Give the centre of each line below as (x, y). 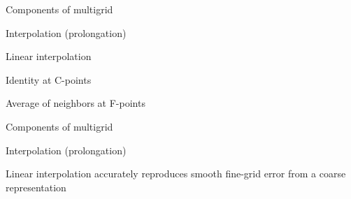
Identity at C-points (49, 79)
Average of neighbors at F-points (76, 103)
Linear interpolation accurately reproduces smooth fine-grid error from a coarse (176, 174)
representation (36, 187)
